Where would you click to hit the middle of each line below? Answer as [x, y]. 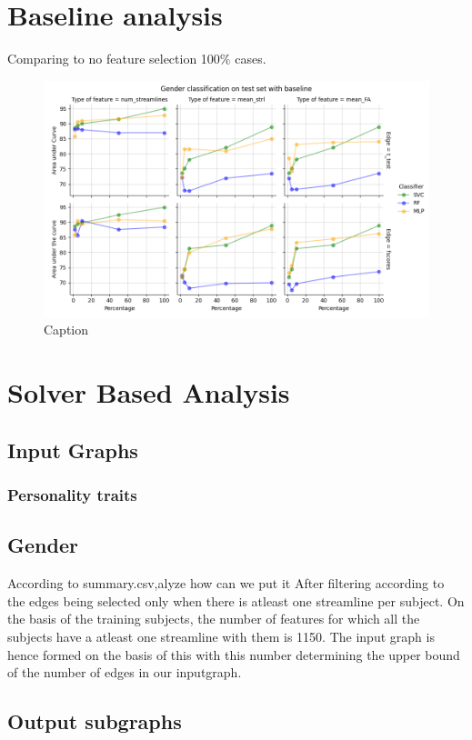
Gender [43, 545]
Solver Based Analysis [149, 392]
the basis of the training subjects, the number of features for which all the [214, 619]
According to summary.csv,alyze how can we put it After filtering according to [226, 583]
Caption [66, 330]
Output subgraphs [95, 721]
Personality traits [72, 495]
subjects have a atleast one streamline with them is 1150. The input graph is [221, 636]
